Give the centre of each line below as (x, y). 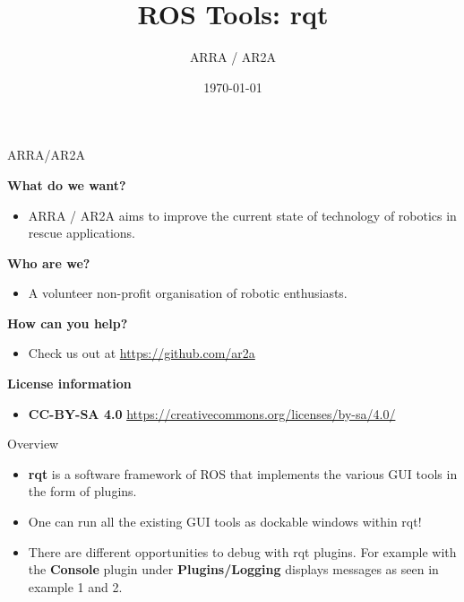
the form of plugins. (82, 491)
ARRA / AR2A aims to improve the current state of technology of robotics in (242, 215)
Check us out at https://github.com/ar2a (142, 353)
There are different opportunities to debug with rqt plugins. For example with (242, 551)
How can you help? (68, 323)
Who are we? (49, 262)
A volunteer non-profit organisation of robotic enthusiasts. (188, 293)
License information (69, 384)
